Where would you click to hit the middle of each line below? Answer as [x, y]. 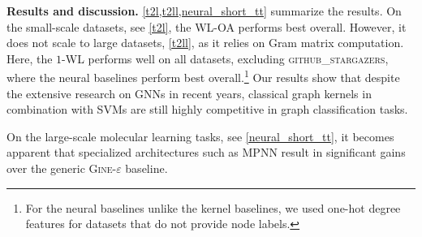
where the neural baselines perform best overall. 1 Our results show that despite [203, 76]
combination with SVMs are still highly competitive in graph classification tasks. [207, 109]
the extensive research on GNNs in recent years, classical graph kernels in [189, 93]
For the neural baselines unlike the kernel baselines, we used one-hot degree [213, 207]
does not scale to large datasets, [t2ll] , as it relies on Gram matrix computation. [205, 43]
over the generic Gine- [62, 168]
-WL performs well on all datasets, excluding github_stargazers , [225, 58]
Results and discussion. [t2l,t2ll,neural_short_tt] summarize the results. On [204, 11]
